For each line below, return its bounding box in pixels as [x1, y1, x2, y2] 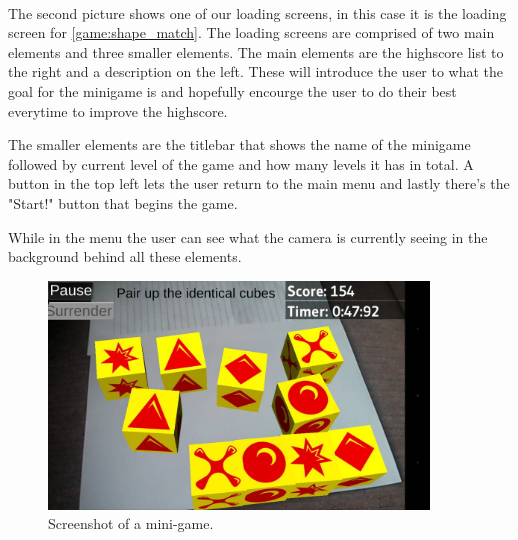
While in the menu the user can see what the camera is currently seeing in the [8, 226, 488, 247]
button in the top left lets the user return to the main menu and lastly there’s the [8, 173, 510, 194]
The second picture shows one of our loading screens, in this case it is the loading [8, 2, 507, 23]
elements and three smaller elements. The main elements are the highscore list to [8, 41, 504, 62]
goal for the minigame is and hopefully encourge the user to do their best [8, 80, 457, 101]
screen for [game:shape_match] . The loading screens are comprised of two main [8, 22, 495, 43]
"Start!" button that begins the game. [8, 192, 238, 213]
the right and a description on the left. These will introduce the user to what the [8, 61, 504, 82]
